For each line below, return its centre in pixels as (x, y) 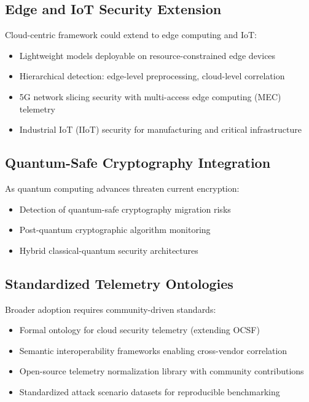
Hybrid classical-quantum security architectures (109, 250)
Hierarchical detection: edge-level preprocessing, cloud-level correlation (152, 76)
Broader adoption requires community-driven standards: (111, 309)
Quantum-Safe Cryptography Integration (138, 163)
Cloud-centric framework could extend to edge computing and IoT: (131, 35)
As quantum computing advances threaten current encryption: (122, 188)
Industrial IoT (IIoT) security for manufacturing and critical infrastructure (160, 129)
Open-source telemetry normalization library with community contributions (162, 371)
